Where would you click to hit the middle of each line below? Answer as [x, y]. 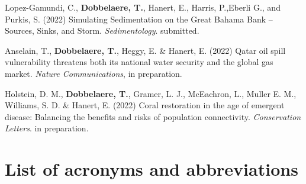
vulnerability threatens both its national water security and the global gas [139, 62]
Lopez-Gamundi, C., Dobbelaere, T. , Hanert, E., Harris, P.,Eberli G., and [143, 7]
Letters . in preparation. [47, 128]
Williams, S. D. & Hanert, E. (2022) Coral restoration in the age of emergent [145, 105]
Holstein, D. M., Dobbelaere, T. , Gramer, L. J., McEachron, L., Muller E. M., [151, 93]
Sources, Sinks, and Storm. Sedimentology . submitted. [102, 30]
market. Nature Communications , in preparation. [94, 73]
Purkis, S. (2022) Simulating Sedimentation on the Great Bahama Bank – [139, 19]
